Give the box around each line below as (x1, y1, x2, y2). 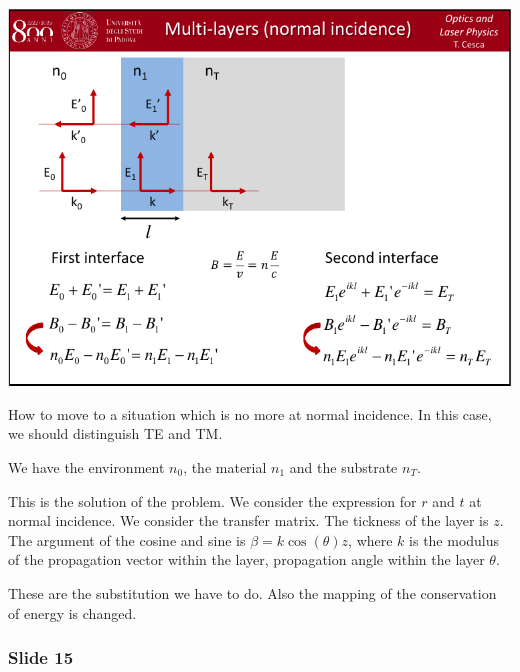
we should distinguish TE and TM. (8, 423, 223, 444)
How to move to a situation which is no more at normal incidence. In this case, (8, 403, 492, 424)
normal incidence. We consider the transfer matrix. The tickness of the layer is (8, 510, 489, 531)
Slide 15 (8, 645, 74, 670)
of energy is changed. (8, 602, 137, 623)
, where (348, 529, 393, 550)
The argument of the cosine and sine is (8, 529, 246, 550)
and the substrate (289, 456, 398, 477)
